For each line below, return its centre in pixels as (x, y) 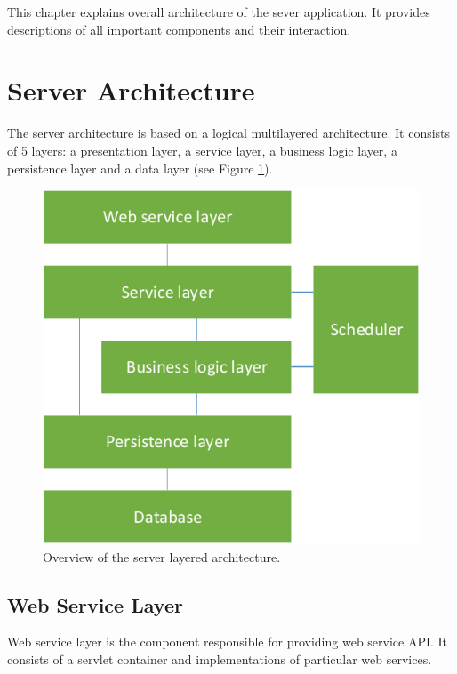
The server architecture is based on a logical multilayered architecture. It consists (229, 133)
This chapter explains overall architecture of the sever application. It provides (219, 12)
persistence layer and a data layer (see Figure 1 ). (140, 168)
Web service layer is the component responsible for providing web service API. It (228, 642)
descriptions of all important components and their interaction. (179, 29)
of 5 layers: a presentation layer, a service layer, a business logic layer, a (202, 150)
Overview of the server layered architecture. (162, 556)
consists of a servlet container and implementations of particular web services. (220, 659)
